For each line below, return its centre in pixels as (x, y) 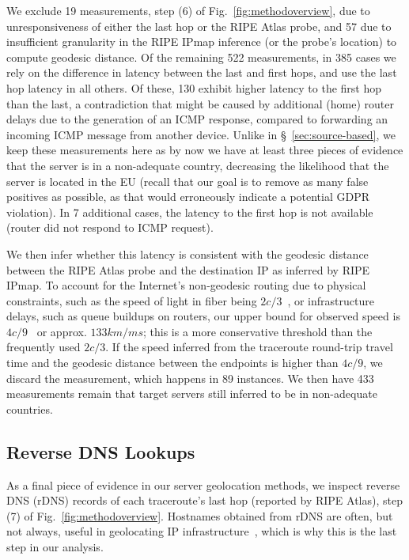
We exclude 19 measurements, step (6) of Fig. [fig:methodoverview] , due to (188, 10)
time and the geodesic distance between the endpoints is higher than (172, 363)
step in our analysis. (55, 547)
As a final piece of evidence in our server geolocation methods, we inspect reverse (203, 484)
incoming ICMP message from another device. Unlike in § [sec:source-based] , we (201, 134)
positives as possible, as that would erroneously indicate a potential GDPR (188, 197)
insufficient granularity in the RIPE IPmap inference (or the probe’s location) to (202, 42)
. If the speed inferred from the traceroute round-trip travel (249, 347)
